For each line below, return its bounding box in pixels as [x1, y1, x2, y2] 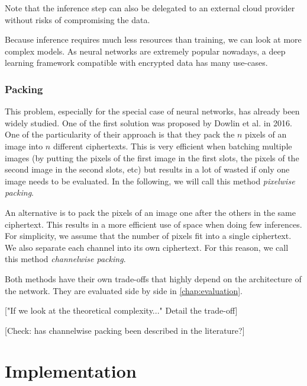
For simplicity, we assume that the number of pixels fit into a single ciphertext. [5, 229, 292, 242]
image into [5, 139, 43, 152]
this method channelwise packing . [5, 253, 126, 265]
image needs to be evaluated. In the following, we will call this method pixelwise [5, 174, 295, 187]
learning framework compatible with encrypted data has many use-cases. [5, 56, 268, 69]
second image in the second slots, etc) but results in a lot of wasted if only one [5, 163, 290, 176]
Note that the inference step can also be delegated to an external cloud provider [5, 2, 295, 14]
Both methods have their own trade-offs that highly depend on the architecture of [5, 272, 302, 285]
